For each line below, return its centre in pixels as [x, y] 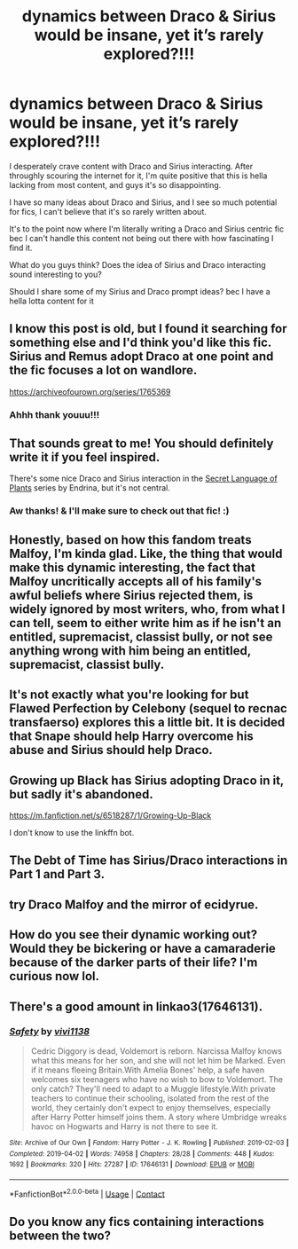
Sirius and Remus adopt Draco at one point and [141, 357]
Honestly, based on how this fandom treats [130, 540]
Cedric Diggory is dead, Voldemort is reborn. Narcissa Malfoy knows [156, 1051]
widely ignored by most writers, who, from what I [147, 609]
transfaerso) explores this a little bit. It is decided [147, 723]
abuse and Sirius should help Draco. [111, 750]
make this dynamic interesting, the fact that [132, 567]
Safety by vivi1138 [50, 1032]
